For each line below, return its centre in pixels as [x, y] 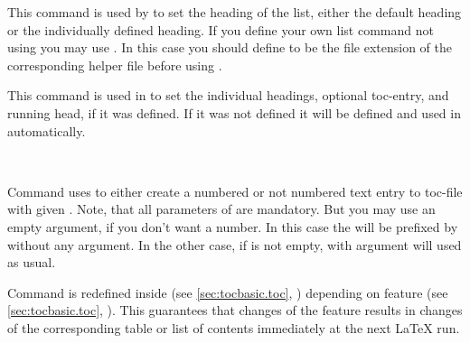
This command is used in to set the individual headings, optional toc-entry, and [228, 95]
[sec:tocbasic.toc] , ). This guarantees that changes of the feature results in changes [235, 310]
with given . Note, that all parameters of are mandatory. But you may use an [221, 209]
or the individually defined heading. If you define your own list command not [221, 29]
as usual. [32, 262]
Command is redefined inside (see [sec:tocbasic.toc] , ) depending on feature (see [228, 292]
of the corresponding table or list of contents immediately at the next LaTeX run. [234, 327]
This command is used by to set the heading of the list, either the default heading [235, 12]
